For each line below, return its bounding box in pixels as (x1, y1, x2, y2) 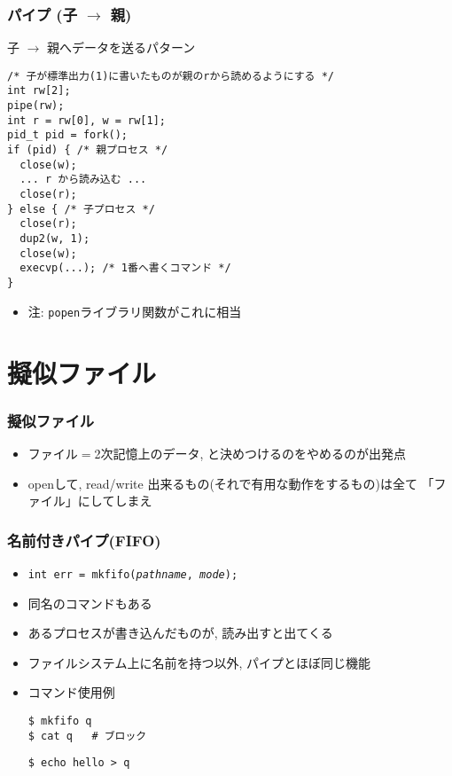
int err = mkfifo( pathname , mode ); (27, 568, 238, 581)
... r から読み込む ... (19, 173, 147, 186)
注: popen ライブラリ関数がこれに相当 (27, 302, 242, 320)
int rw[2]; (7, 84, 71, 98)
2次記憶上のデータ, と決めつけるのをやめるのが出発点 (94, 443, 407, 462)
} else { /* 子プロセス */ (7, 202, 155, 216)
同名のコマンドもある (27, 593, 152, 612)
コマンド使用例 (27, 683, 115, 702)
